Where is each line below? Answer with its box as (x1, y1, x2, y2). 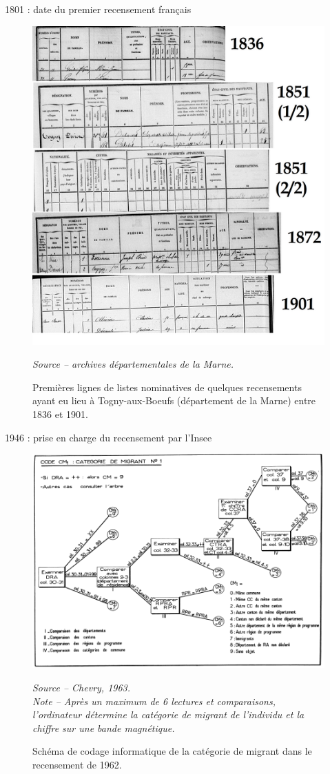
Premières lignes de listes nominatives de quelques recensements (32, 379, 302, 394)
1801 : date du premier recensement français (5, 2, 192, 16)
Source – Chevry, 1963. (32, 680, 131, 694)
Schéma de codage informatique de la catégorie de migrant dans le (32, 744, 312, 758)
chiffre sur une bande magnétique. (32, 720, 175, 735)
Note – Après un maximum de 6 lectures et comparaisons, (32, 693, 276, 708)
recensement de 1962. (32, 757, 122, 771)
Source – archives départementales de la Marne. (32, 357, 234, 371)
